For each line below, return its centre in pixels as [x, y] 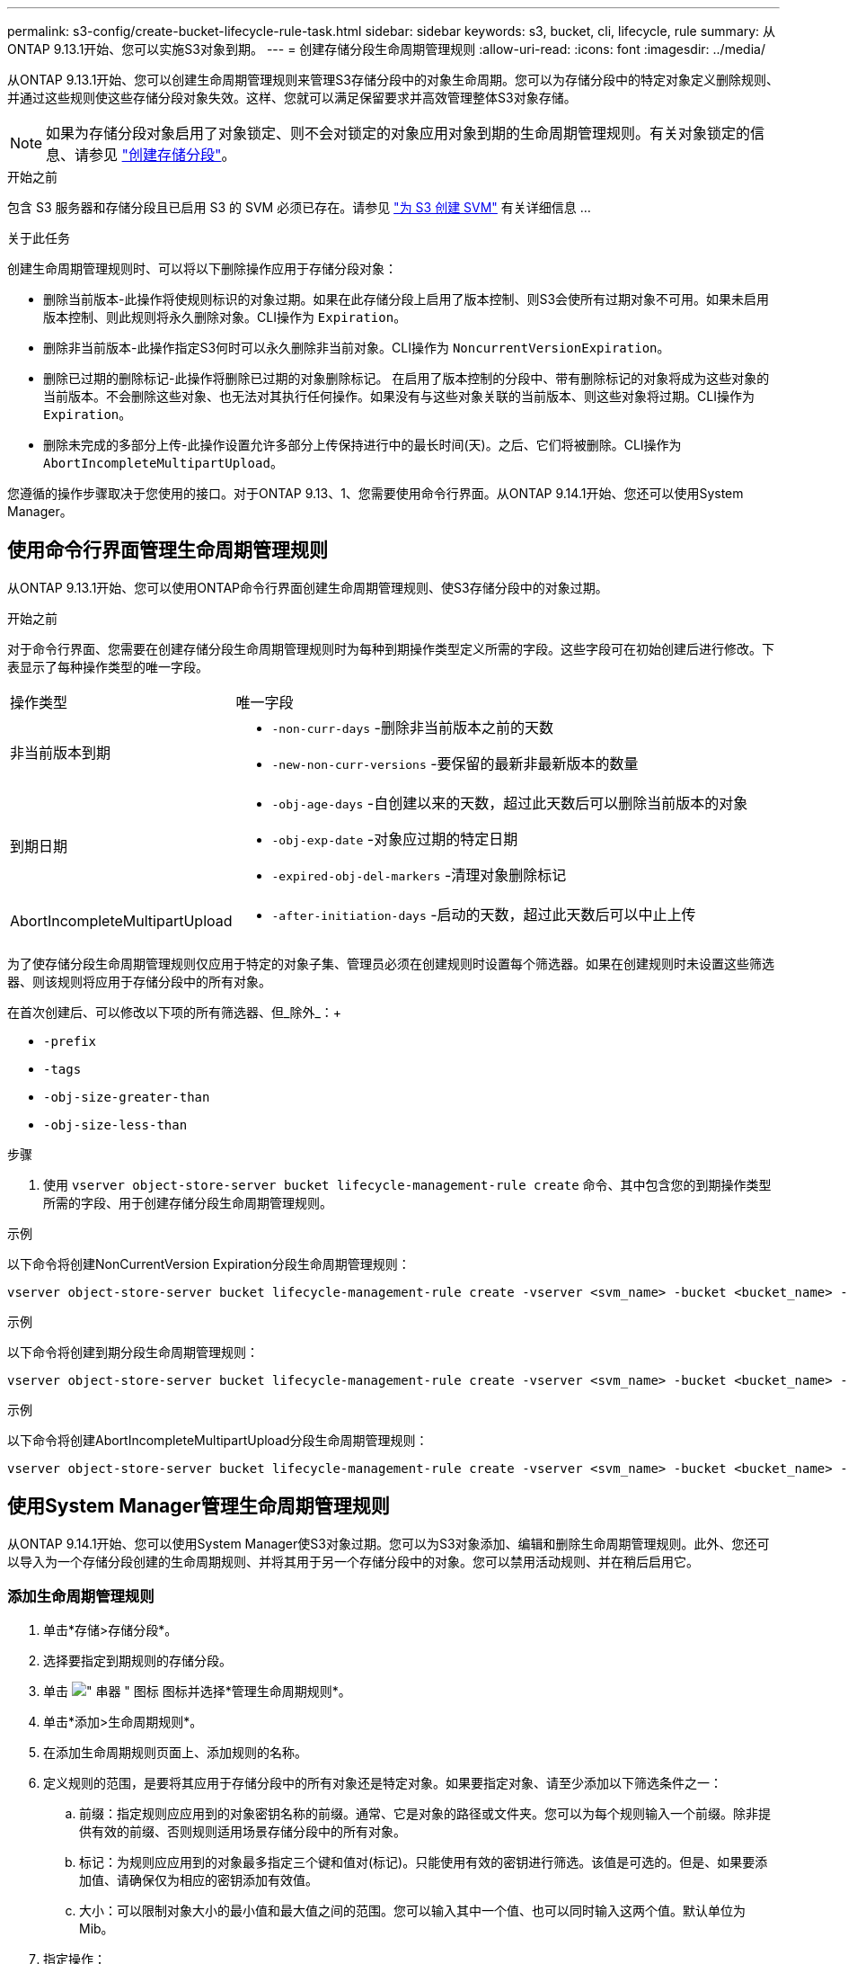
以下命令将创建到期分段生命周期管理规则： [133, 1352]
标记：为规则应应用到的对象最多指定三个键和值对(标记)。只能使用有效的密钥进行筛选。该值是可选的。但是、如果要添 [424, 1862]
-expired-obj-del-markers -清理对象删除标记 [419, 875]
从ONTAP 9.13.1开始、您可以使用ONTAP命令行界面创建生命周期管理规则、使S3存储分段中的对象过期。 [308, 587]
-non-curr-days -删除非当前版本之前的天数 [412, 727]
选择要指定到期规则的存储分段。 [137, 1661]
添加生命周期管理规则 [81, 1597]
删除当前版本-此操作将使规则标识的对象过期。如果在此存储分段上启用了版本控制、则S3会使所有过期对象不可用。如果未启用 [406, 299]
